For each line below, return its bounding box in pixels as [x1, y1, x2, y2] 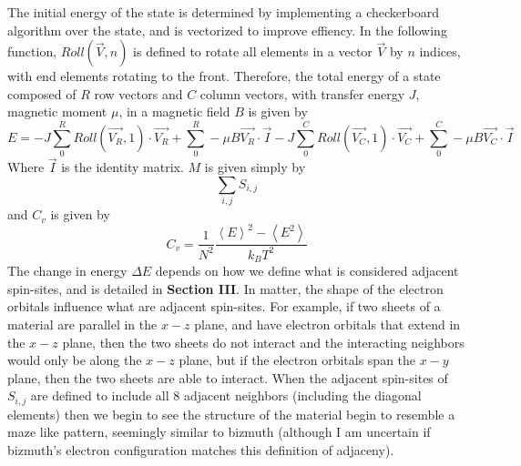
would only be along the [7, 350, 142, 370]
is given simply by [204, 157, 306, 177]
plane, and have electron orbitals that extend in [194, 314, 461, 333]
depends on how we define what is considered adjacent [155, 261, 459, 280]
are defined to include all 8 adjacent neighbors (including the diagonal [30, 386, 422, 405]
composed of [7, 84, 77, 103]
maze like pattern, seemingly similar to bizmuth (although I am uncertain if [7, 422, 431, 441]
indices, [419, 42, 461, 61]
